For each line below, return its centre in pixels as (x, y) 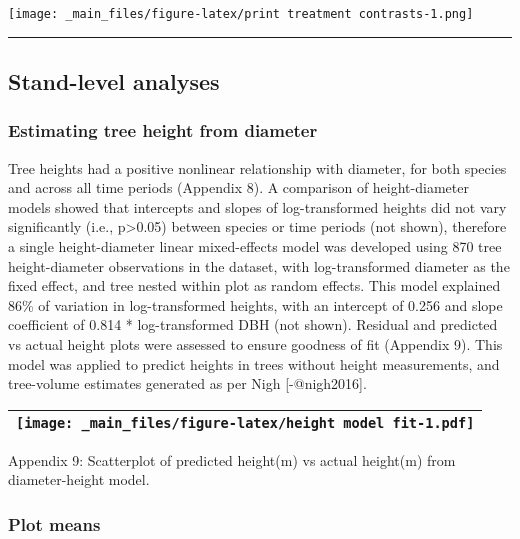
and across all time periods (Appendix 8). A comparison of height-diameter (238, 187)
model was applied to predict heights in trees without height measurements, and (254, 363)
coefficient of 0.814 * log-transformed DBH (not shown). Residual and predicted (253, 324)
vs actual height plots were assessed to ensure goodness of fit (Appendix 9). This (255, 344)
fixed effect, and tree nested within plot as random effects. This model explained (254, 285)
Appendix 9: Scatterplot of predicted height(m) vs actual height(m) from (232, 459)
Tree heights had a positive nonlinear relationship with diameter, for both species (257, 167)
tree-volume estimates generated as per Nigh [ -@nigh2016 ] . (187, 383)
